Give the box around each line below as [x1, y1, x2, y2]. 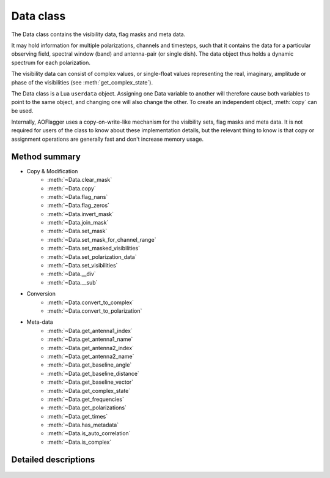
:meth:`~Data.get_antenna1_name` [47, 335, 133, 343]
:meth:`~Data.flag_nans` [47, 193, 108, 200]
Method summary [11, 151, 81, 162]
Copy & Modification [26, 167, 78, 174]
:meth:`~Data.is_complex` [47, 438, 112, 446]
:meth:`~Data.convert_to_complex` [47, 299, 134, 306]
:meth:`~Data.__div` [47, 270, 96, 278]
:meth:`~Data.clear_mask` [47, 176, 112, 184]
